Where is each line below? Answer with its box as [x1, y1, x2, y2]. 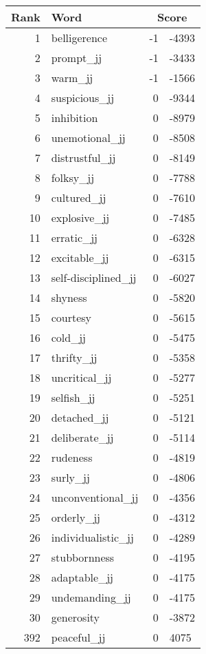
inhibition [51, 110, 98, 125]
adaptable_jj [51, 569, 113, 585]
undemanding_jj [51, 589, 131, 605]
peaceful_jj [51, 629, 106, 645]
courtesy [51, 309, 92, 325]
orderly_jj [51, 509, 100, 525]
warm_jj [51, 70, 93, 85]
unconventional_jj [51, 489, 139, 505]
